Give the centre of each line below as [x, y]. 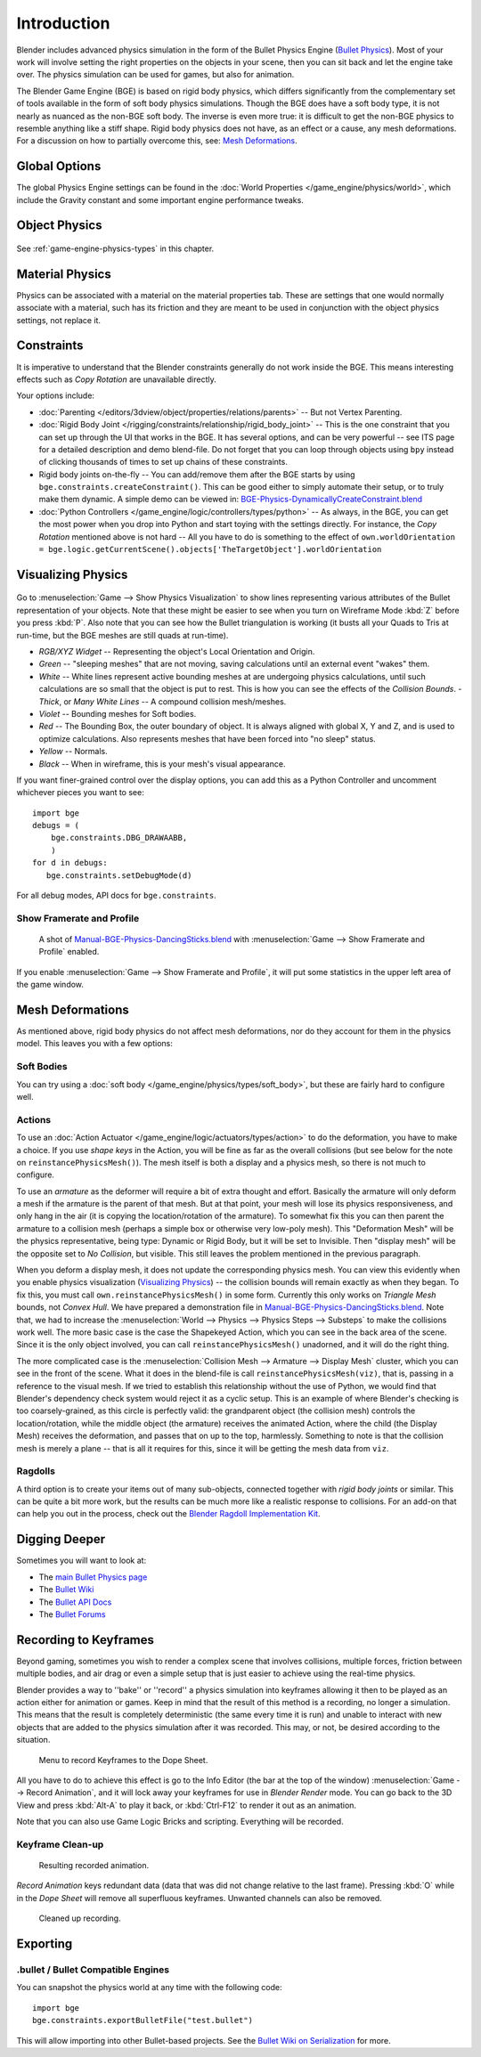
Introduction [63, 23]
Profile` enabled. [69, 952]
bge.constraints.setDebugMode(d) [119, 875]
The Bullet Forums [72, 1614]
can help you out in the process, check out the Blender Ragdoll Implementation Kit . [168, 1514]
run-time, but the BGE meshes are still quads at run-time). [122, 635]
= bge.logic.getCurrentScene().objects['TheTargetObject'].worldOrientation [210, 549]
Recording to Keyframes [86, 1640]
